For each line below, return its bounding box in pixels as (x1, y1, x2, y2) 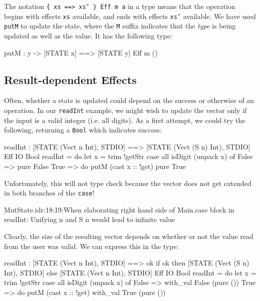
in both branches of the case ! (4, 187, 95, 198)
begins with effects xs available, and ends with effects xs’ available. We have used (4, 10, 256, 21)
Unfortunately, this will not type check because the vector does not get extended (4, 177, 251, 188)
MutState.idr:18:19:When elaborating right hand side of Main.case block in (4, 204, 234, 214)
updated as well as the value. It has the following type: (4, 30, 172, 40)
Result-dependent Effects (4, 71, 137, 87)
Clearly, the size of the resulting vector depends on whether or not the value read (4, 231, 253, 241)
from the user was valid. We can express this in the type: (4, 240, 179, 251)
